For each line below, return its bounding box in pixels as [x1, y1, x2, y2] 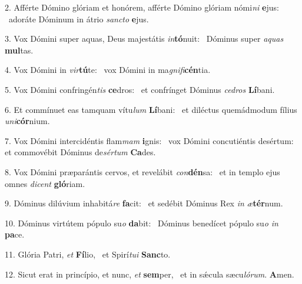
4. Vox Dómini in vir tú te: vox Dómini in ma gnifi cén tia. [5, 64, 211, 76]
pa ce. [5, 228, 25, 240]
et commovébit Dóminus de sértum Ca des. [5, 146, 156, 158]
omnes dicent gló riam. [5, 177, 85, 189]
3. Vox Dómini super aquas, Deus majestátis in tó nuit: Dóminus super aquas [5, 32, 284, 45]
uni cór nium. [5, 115, 50, 127]
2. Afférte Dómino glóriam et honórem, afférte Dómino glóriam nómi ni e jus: [5, 1, 279, 13]
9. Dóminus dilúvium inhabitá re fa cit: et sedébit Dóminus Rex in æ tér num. [5, 197, 283, 209]
